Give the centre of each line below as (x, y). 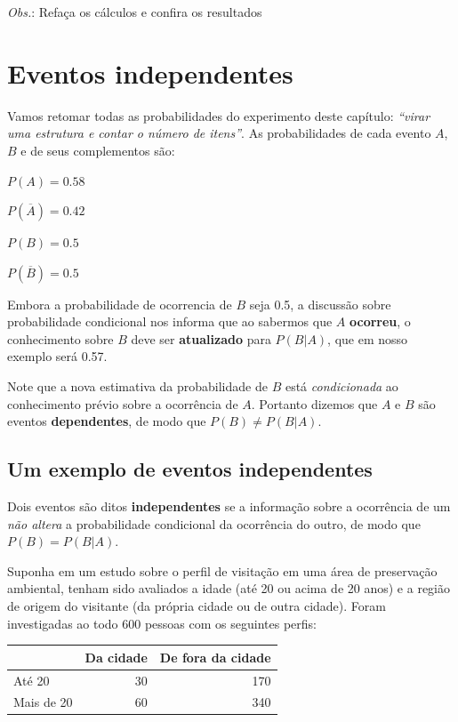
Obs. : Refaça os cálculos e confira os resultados (135, 12)
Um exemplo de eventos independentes (190, 469)
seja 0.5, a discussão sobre (320, 304)
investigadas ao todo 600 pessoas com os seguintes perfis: (162, 623)
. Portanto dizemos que (314, 403)
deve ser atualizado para (201, 338)
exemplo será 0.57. (57, 356)
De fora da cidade (215, 657)
